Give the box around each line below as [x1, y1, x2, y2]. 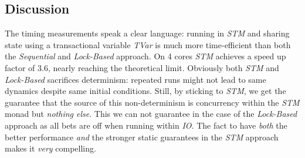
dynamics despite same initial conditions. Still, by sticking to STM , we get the [5, 85, 286, 97]
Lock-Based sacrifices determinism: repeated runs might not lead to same [5, 73, 266, 85]
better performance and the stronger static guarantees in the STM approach [5, 130, 279, 143]
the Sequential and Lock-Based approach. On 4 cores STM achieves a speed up [5, 50, 286, 62]
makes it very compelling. [5, 142, 96, 154]
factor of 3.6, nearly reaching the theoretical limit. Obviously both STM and [5, 61, 279, 73]
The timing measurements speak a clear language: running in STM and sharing [5, 27, 290, 39]
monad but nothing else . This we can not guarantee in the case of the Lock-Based [5, 107, 297, 120]
